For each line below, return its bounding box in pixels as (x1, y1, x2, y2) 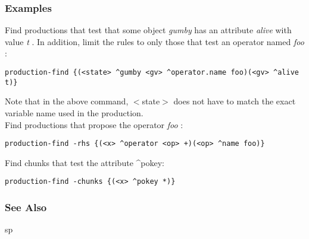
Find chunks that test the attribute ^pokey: (5, 156, 164, 168)
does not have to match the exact (173, 95, 296, 107)
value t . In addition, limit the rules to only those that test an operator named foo (5, 35, 304, 47)
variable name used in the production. (5, 106, 143, 119)
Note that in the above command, (5, 95, 129, 107)
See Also (5, 199, 47, 214)
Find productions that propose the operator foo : (5, 118, 183, 130)
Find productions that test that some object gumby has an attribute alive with (5, 24, 292, 36)
